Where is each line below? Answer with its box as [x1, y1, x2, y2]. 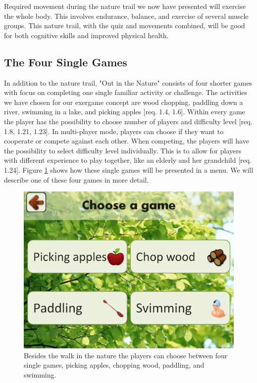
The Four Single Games [4, 54, 127, 69]
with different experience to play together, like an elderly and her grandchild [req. [4, 155, 252, 165]
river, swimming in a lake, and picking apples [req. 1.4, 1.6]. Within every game [4, 106, 245, 117]
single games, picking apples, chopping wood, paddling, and [24, 360, 205, 370]
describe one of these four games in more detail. [4, 174, 149, 185]
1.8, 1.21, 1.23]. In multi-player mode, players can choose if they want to [4, 126, 224, 136]
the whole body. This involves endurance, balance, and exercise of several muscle [4, 10, 249, 21]
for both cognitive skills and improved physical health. [4, 30, 169, 40]
